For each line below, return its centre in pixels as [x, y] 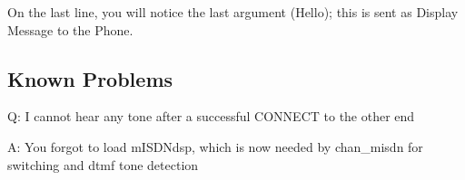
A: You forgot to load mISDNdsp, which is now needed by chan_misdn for [215, 146]
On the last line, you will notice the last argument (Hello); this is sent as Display [233, 12]
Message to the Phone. [70, 29]
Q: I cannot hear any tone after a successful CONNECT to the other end [211, 116]
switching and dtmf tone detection [103, 164]
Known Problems [90, 78]
